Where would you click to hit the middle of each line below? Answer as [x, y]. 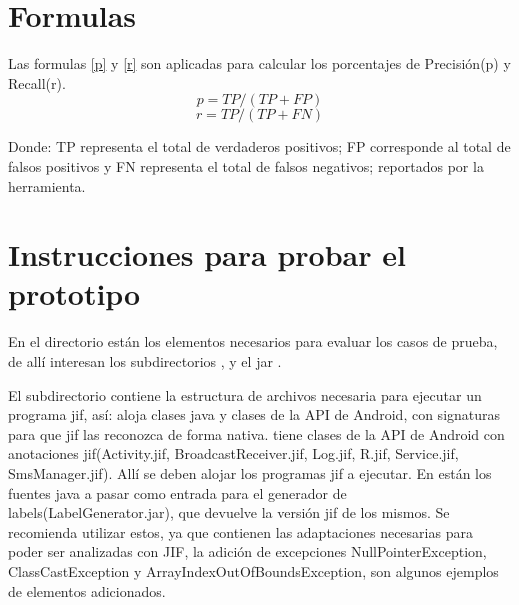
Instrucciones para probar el [207, 254]
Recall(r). [37, 82]
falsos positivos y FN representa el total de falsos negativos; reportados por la [246, 165]
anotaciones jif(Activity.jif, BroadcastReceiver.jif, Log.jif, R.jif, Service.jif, [233, 453]
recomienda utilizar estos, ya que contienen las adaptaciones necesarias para [240, 531]
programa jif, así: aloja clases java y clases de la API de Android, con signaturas [254, 414]
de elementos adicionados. [87, 590]
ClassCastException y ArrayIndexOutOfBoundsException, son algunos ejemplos [253, 570]
